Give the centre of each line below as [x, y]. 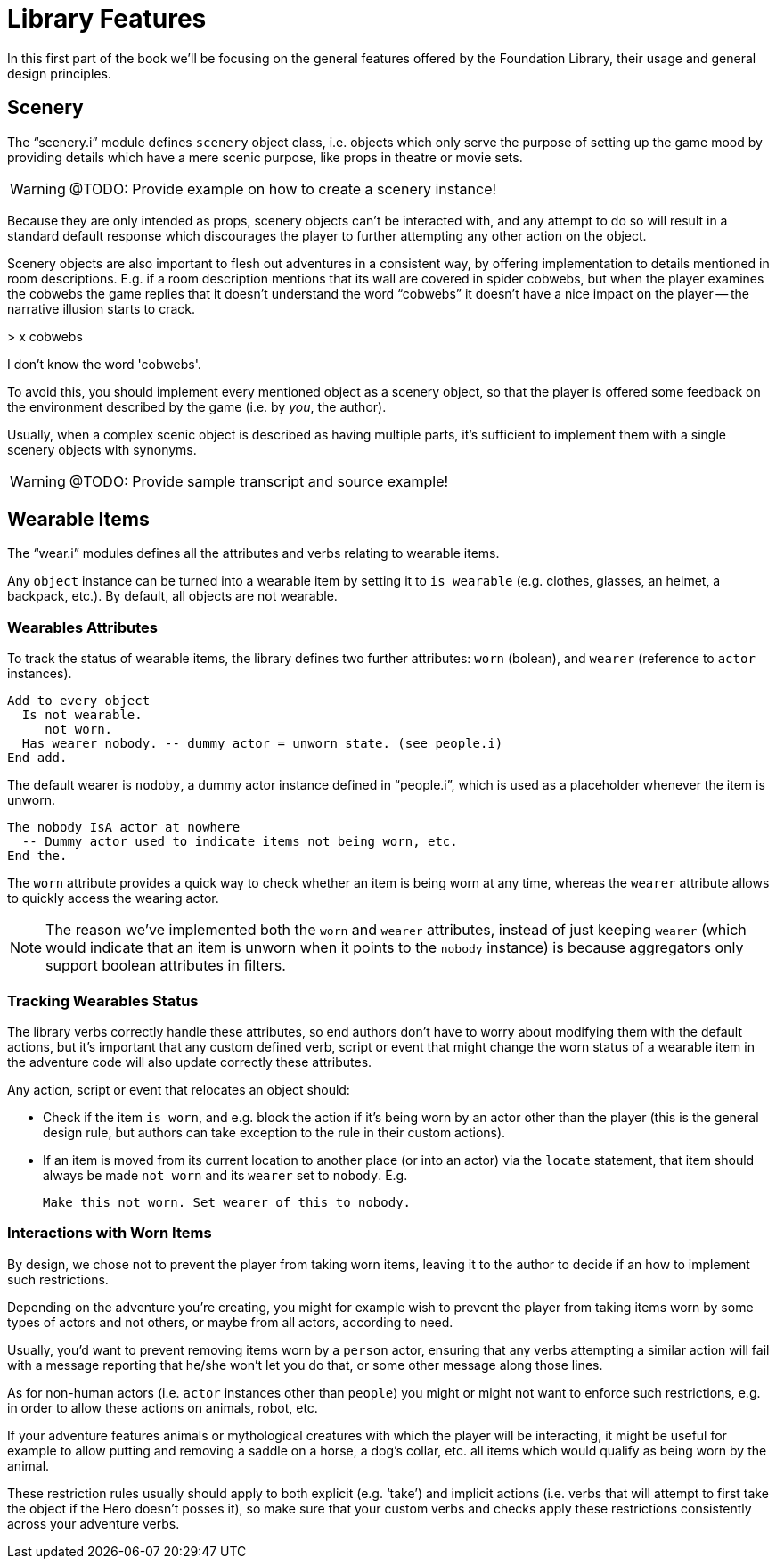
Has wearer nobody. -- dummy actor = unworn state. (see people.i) [262, 744]
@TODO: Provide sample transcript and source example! [259, 481]
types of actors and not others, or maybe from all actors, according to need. [230, 1322]
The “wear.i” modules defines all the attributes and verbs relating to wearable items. [253, 553]
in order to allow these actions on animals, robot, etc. [163, 1407]
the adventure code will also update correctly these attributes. [190, 1062]
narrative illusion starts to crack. [102, 308]
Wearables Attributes [83, 627]
